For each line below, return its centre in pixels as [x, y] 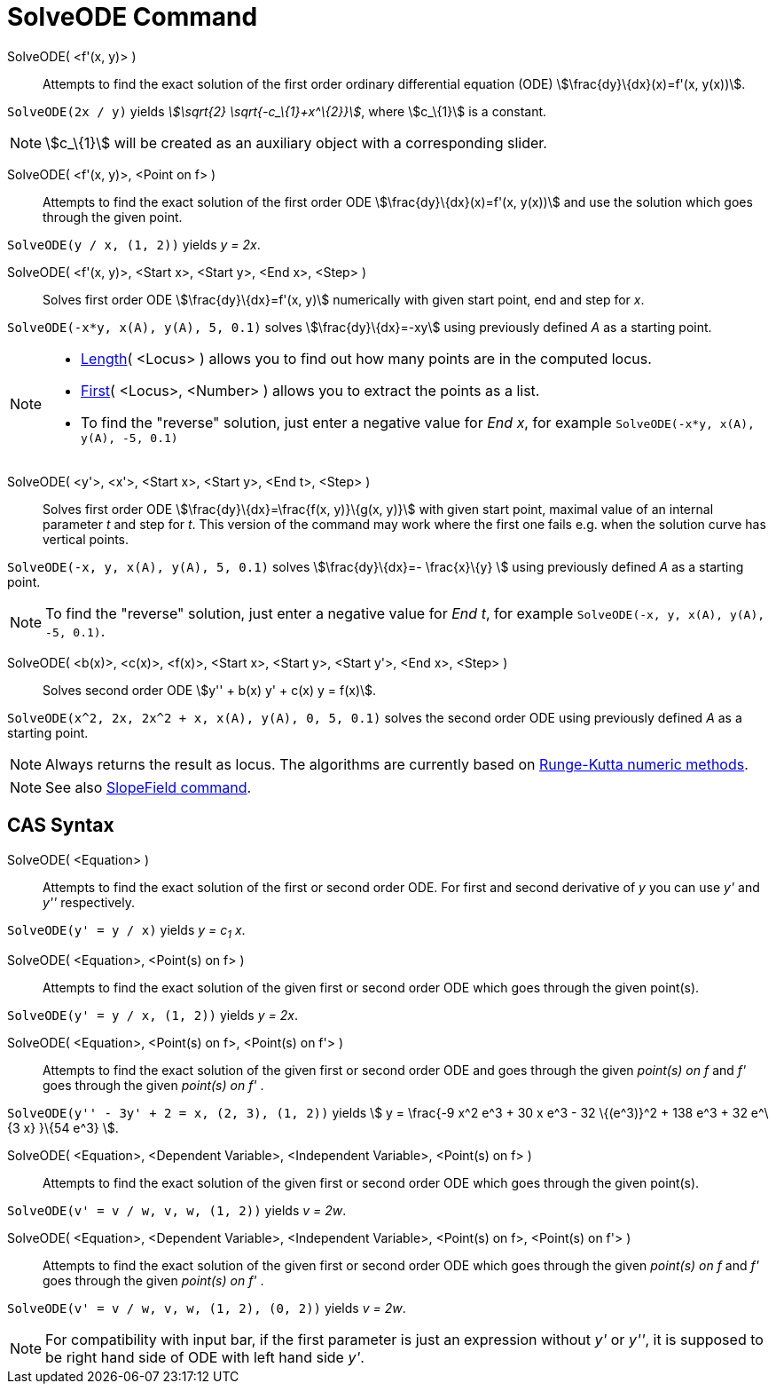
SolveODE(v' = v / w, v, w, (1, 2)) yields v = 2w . [177, 1211]
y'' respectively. [89, 902]
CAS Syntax [61, 826]
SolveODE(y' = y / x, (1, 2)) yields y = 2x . [153, 1016]
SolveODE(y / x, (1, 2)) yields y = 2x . [134, 244]
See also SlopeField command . [149, 787]
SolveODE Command [133, 17]
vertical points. [86, 539]
